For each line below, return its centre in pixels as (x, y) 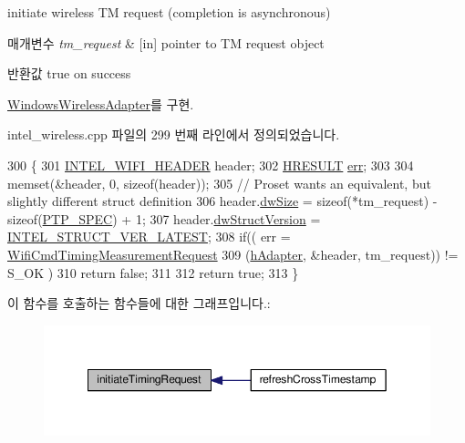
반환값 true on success (69, 73)
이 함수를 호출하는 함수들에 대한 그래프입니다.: (139, 303)
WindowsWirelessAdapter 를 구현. (101, 103)
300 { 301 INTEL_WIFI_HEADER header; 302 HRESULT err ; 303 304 (211, 165)
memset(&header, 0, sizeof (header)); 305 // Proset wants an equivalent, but (219, 183)
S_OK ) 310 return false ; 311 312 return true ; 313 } (153, 272)
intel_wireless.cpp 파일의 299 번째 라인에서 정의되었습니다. (174, 134)
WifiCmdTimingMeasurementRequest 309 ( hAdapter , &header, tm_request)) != (233, 254)
